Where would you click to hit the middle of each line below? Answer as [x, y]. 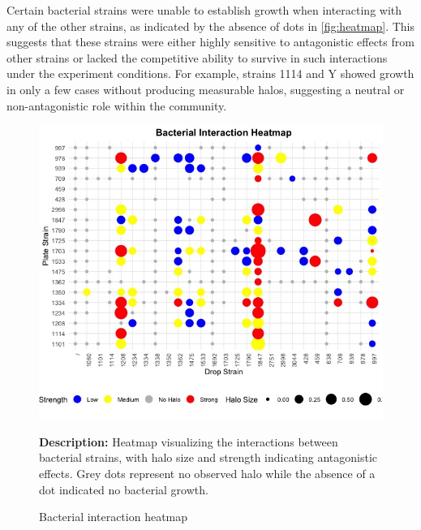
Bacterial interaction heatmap [114, 517]
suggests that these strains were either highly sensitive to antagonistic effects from [210, 42]
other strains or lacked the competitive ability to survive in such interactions [197, 57]
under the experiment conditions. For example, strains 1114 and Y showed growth [210, 73]
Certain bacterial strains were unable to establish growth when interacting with [204, 10]
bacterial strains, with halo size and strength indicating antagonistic [208, 457]
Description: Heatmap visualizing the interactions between [189, 441]
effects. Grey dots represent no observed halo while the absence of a [207, 474]
